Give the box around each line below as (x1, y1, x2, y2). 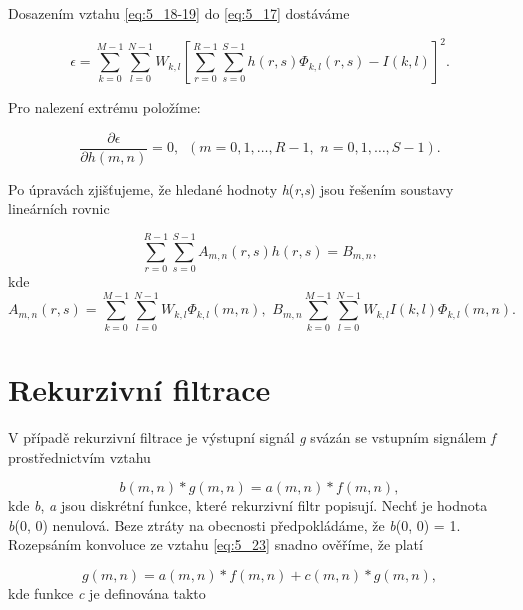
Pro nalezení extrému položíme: (8, 97, 201, 118)
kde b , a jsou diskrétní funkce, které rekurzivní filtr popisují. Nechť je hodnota (8, 495, 488, 516)
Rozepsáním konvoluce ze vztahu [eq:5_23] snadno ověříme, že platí (8, 534, 423, 555)
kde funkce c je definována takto (8, 582, 206, 603)
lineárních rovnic (8, 198, 110, 219)
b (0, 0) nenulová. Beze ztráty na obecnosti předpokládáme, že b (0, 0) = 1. (8, 514, 461, 535)
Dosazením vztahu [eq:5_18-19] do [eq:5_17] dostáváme (8, 3, 350, 23)
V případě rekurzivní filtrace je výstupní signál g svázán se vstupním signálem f (8, 426, 496, 447)
